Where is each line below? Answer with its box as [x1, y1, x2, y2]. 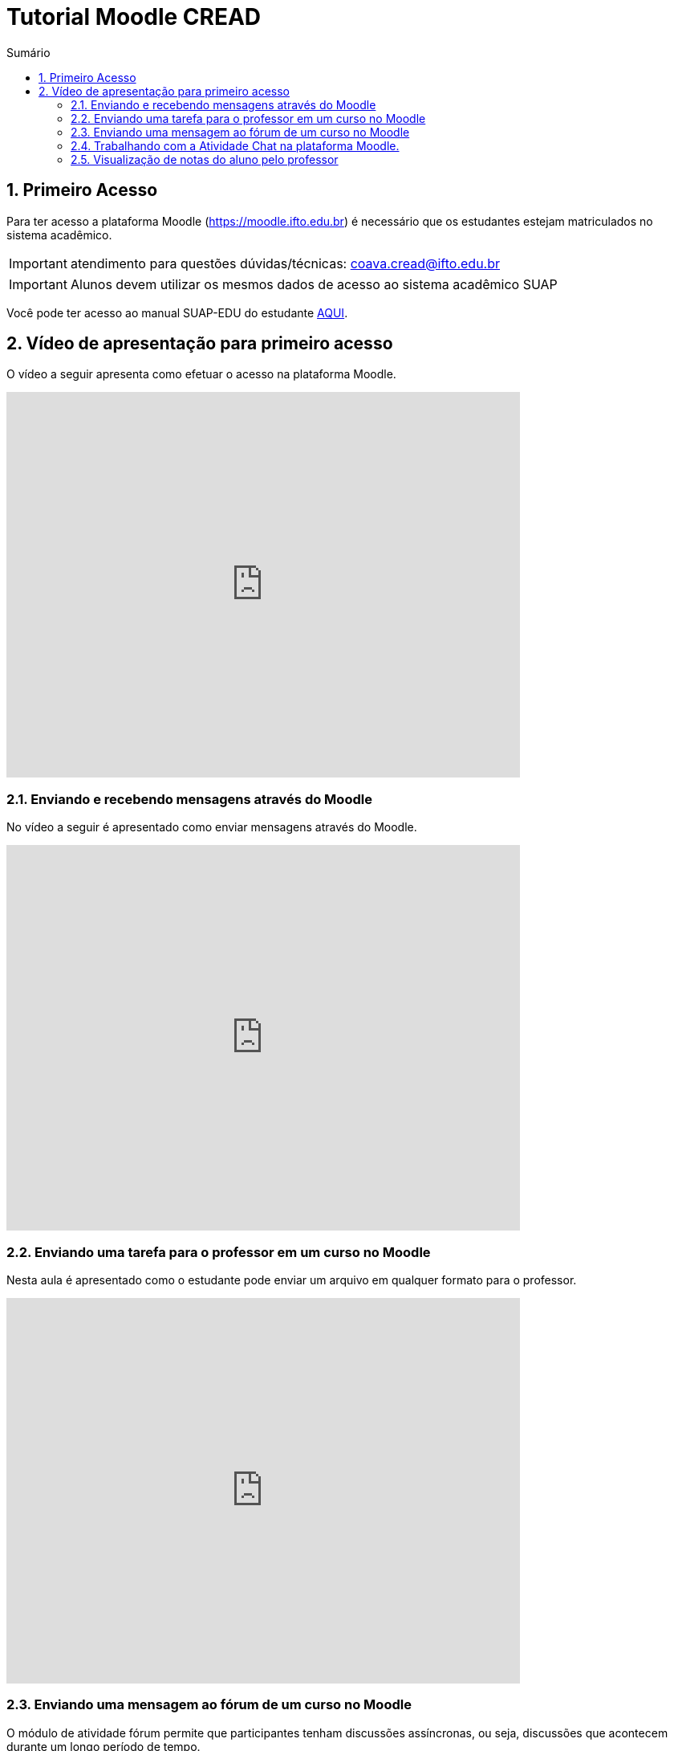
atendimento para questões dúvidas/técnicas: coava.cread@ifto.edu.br [70, 255, 501, 271]
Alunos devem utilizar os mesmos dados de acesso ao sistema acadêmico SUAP [70, 276, 558, 292]
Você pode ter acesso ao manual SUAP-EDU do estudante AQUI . [6, 305, 348, 320]
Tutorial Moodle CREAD [6, 3, 262, 31]
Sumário [6, 45, 51, 59]
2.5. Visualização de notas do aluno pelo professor [71, 152, 339, 166]
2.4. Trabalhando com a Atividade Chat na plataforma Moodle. [71, 138, 400, 153]
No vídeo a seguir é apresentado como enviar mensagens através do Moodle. [6, 820, 417, 835]
